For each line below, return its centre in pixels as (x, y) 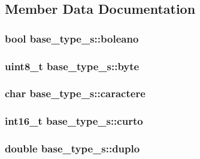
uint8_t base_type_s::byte (72, 66)
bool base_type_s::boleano (72, 38)
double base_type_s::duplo (72, 148)
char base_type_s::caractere (75, 93)
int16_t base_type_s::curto (74, 121)
